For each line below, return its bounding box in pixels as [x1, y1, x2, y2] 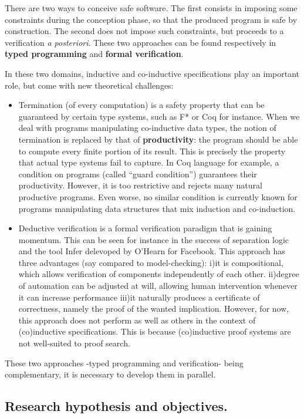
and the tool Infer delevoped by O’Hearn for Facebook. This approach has [18, 245, 285, 257]
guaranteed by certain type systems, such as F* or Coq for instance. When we [18, 110, 300, 122]
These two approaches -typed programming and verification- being [5, 356, 244, 369]
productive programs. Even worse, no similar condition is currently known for [18, 190, 298, 203]
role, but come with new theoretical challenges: [5, 79, 174, 91]
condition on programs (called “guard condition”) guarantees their [18, 167, 257, 180]
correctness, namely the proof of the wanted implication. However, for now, [18, 302, 289, 315]
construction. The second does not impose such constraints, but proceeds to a [5, 25, 284, 37]
